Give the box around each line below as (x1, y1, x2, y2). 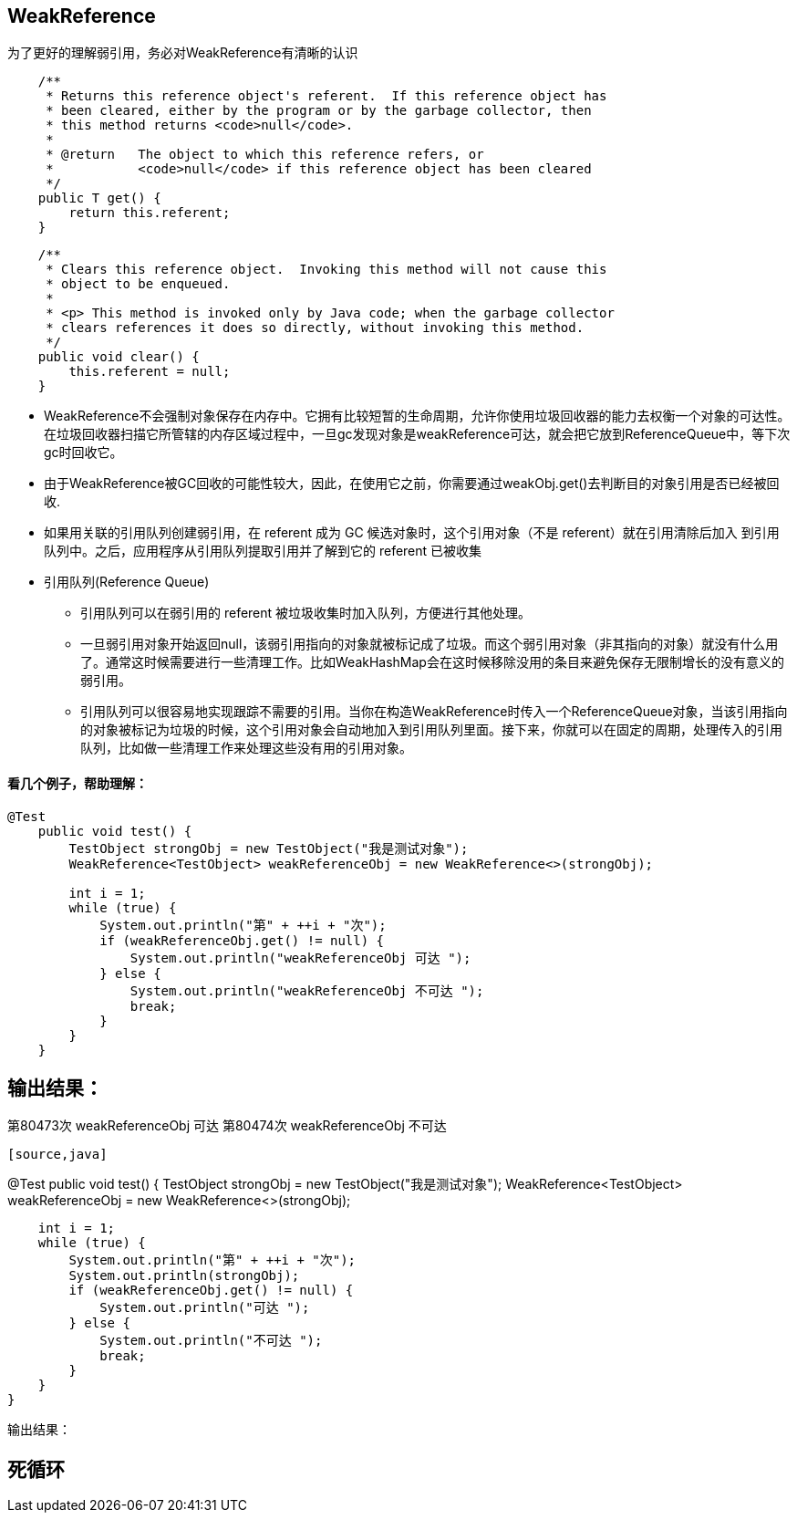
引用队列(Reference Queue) (44, 574, 210, 590)
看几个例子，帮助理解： (7, 776, 148, 792)
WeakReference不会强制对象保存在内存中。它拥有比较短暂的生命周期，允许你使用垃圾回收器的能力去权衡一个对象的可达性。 (44, 408, 791, 424)
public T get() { (37, 191, 161, 206)
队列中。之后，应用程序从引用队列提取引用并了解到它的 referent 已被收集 (44, 543, 482, 559)
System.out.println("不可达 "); (99, 1333, 323, 1348)
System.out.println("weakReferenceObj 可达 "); (129, 950, 471, 965)
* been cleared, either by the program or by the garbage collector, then (46, 103, 592, 119)
